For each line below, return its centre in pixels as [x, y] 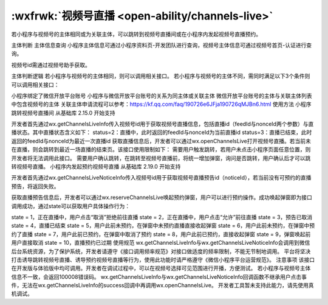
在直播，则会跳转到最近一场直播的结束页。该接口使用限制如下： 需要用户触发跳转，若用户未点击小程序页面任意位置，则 [161, 150]
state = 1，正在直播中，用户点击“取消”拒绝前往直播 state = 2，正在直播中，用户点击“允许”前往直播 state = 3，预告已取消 [162, 217]
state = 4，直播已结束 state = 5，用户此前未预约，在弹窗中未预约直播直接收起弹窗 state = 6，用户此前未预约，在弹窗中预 [163, 226]
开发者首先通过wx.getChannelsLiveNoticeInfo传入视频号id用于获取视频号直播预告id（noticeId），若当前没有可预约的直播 [161, 178]
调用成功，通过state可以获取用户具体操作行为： [71, 206]
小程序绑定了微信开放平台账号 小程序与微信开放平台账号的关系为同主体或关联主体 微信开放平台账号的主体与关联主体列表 [162, 96]
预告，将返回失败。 [35, 186]
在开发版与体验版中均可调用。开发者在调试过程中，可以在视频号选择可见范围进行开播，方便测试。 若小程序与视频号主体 [161, 268]
